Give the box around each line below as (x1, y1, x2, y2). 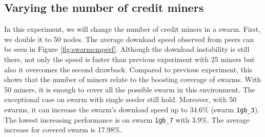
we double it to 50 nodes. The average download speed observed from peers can (4, 33, 254, 44)
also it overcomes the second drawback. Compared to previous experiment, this (4, 64, 253, 74)
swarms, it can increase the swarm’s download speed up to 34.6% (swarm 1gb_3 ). (4, 104, 260, 114)
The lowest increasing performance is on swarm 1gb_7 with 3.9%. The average (4, 114, 250, 125)
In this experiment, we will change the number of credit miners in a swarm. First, (4, 24, 261, 34)
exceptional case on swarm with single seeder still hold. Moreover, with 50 (4, 94, 237, 105)
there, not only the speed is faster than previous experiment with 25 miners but (4, 53, 255, 64)
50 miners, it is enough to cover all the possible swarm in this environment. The (4, 84, 255, 94)
